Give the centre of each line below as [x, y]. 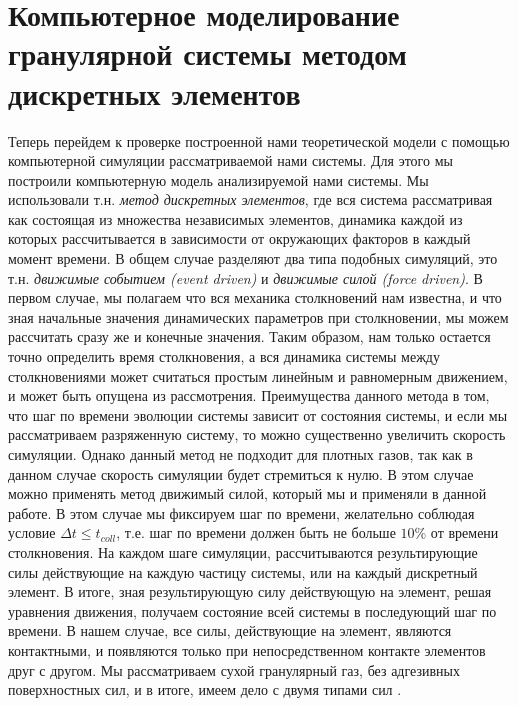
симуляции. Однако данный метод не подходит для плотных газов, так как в [240, 454]
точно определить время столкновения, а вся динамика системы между [224, 356]
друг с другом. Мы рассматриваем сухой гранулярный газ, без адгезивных [234, 669]
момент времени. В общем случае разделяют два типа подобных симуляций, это [253, 258]
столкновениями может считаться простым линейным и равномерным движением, [258, 375]
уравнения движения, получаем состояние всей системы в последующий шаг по [252, 610]
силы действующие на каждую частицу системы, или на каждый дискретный [243, 571]
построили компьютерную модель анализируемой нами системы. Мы [218, 179]
